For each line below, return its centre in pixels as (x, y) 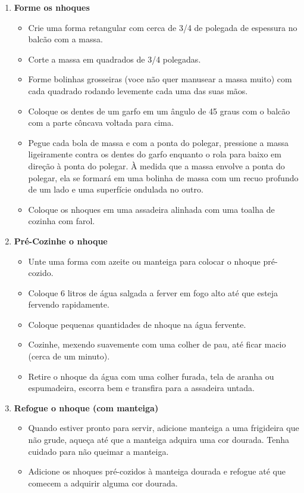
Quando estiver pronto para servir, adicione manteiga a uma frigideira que (164, 428)
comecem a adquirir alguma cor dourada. (103, 483)
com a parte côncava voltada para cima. (101, 123)
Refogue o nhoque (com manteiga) (86, 407)
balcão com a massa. (65, 39)
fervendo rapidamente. (69, 304)
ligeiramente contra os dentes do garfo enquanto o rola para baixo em (155, 154)
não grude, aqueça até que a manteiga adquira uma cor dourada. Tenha (159, 440)
